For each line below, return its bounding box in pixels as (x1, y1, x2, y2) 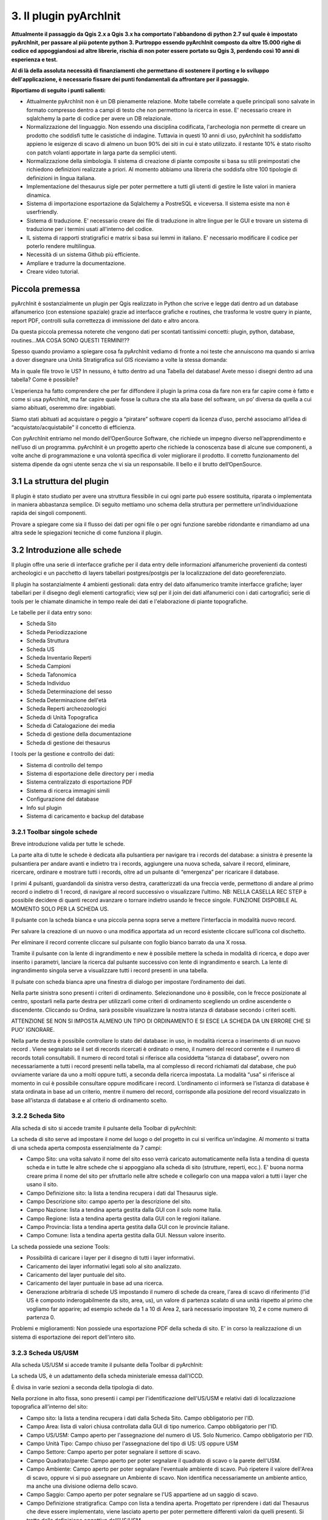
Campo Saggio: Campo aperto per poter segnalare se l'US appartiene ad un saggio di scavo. (26, 1491, 259, 1498)
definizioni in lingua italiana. (26, 174, 97, 182)
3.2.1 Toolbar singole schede (11, 827, 98, 836)
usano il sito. (26, 1181, 58, 1188)
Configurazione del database (26, 795, 100, 803)
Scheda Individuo (26, 680, 70, 687)
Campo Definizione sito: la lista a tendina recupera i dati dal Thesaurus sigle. (26, 1189, 218, 1197)
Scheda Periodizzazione (26, 628, 87, 635)
